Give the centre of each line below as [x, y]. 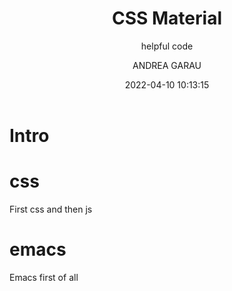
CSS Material [167, 18]
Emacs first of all [44, 277]
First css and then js [51, 209]
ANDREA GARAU [167, 65]
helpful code [167, 46]
